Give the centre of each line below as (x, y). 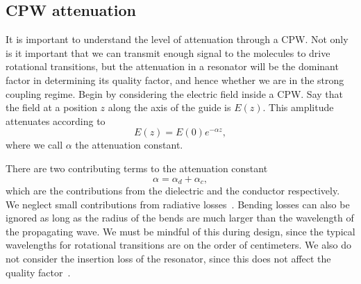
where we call (34, 145)
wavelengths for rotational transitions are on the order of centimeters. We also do (179, 245)
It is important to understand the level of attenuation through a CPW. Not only (177, 39)
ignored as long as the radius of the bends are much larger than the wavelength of (180, 218)
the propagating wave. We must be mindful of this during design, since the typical (180, 231)
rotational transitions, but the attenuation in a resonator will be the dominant (172, 66)
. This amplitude (298, 107)
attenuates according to (56, 120)
